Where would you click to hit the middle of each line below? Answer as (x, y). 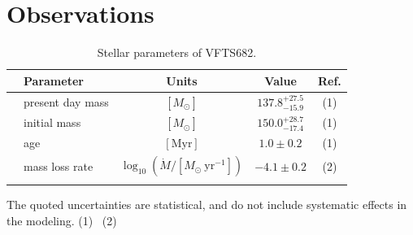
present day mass (66, 101)
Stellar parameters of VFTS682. (177, 52)
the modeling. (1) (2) (62, 220)
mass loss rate (59, 166)
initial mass (52, 122)
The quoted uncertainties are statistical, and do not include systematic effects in (207, 205)
